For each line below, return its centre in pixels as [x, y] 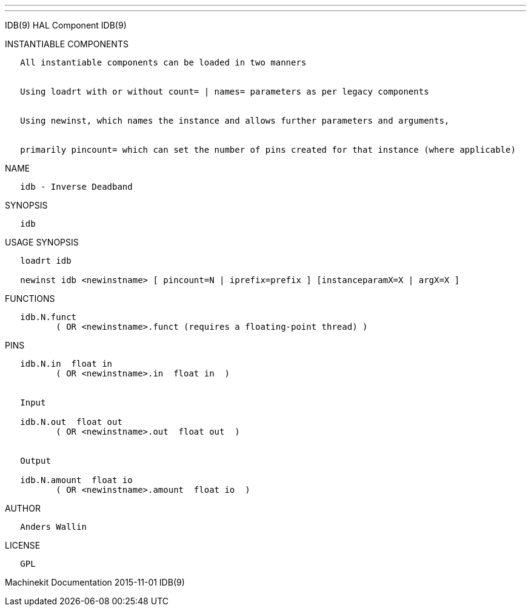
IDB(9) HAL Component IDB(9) [66, 25]
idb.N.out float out [71, 422]
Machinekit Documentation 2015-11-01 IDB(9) [95, 582]
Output [35, 461]
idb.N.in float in [66, 364]
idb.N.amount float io [76, 480]
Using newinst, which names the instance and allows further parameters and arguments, [235, 121]
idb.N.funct [48, 317]
